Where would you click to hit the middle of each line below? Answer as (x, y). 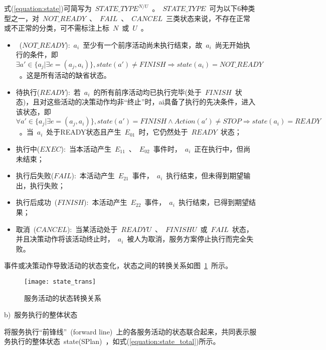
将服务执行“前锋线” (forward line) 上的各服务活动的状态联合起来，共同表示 (127, 331)
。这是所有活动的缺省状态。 (65, 75)
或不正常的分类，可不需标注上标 (57, 28)
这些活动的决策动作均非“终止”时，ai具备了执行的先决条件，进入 (151, 102)
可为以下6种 (229, 8)
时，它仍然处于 (163, 132)
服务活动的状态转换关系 (63, 298)
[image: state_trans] (60, 281)
